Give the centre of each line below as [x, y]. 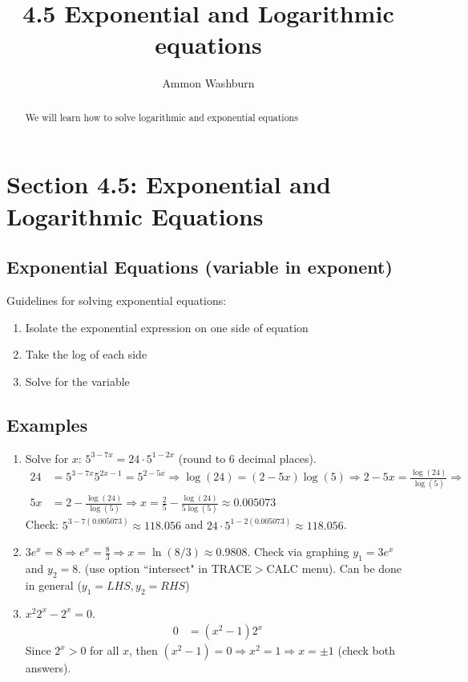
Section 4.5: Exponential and [169, 184]
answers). [48, 668]
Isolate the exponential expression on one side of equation [167, 327]
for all [105, 650]
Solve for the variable [77, 381]
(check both [366, 650]
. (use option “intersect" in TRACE [165, 568]
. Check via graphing [298, 552]
